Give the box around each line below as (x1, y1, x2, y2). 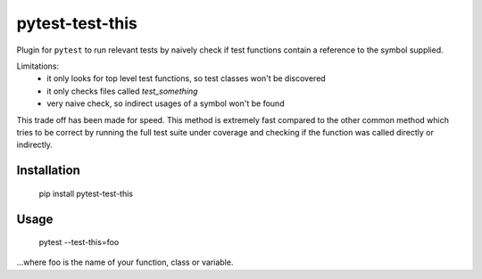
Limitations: (16, 61, 60, 71)
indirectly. (16, 139, 54, 151)
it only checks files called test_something (46, 86, 198, 96)
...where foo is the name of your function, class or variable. (16, 257, 234, 267)
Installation (16, 163, 80, 178)
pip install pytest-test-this (38, 188, 134, 199)
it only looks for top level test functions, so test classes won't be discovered (46, 73, 326, 84)
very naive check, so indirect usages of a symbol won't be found (46, 98, 285, 109)
